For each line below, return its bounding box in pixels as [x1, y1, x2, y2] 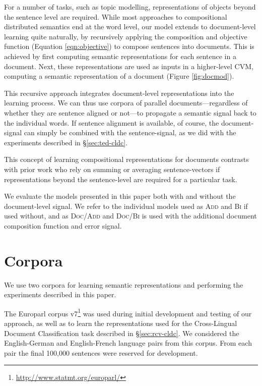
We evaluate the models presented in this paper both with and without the [4, 191, 236, 201]
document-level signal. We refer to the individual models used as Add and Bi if [4, 200, 248, 211]
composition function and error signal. [4, 220, 122, 231]
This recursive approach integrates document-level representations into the [4, 87, 234, 98]
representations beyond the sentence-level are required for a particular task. [4, 174, 237, 184]
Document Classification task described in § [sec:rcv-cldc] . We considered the [4, 327, 239, 338]
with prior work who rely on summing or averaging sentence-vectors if [4, 163, 220, 174]
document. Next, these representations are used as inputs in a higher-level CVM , [4, 61, 253, 71]
